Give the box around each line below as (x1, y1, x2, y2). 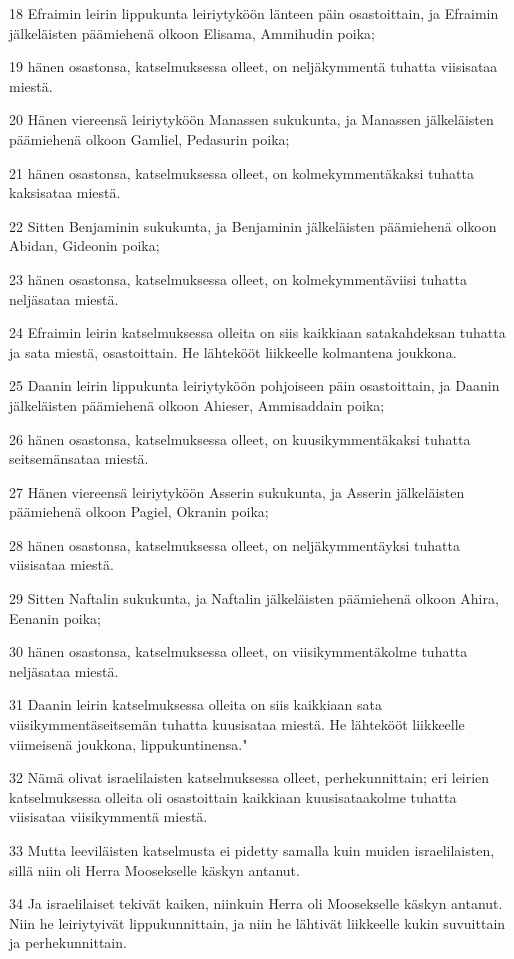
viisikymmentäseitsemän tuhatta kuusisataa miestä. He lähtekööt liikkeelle (9, 714, 465, 735)
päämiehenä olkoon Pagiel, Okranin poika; (9, 501, 269, 522)
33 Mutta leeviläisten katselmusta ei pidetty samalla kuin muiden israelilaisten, (9, 840, 495, 860)
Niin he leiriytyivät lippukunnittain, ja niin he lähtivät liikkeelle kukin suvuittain (9, 912, 506, 933)
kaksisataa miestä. (9, 182, 121, 203)
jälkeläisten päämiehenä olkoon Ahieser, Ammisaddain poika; (9, 394, 385, 415)
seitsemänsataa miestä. (9, 448, 149, 469)
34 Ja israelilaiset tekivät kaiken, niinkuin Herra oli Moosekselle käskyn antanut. (9, 893, 503, 914)
